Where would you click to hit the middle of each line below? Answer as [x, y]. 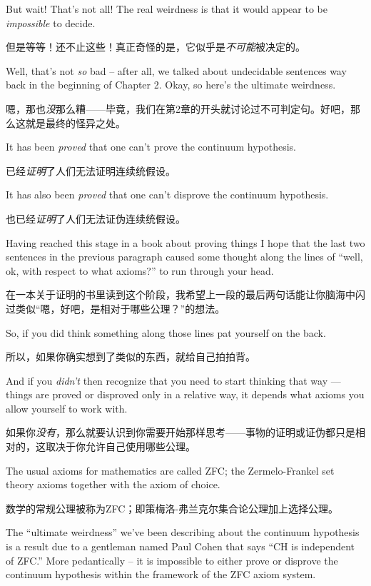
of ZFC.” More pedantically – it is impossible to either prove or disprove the [172, 560]
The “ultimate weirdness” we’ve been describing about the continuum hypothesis [183, 532]
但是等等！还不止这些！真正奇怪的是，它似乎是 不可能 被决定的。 [156, 47]
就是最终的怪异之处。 [75, 122]
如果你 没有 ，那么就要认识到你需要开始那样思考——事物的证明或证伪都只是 [181, 432]
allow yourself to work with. [67, 408]
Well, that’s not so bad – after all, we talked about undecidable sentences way [176, 70]
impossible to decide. [51, 22]
